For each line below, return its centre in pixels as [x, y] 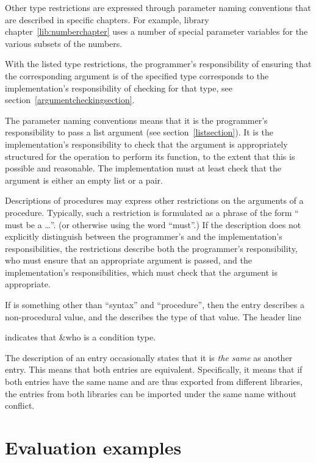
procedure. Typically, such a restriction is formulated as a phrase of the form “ [152, 212]
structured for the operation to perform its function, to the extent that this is [150, 156]
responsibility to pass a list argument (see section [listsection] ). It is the [139, 132]
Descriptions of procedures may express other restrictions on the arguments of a [154, 200]
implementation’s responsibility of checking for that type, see [119, 88]
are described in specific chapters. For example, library [107, 19]
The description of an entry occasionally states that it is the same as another [149, 357]
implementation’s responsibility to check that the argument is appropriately [146, 144]
